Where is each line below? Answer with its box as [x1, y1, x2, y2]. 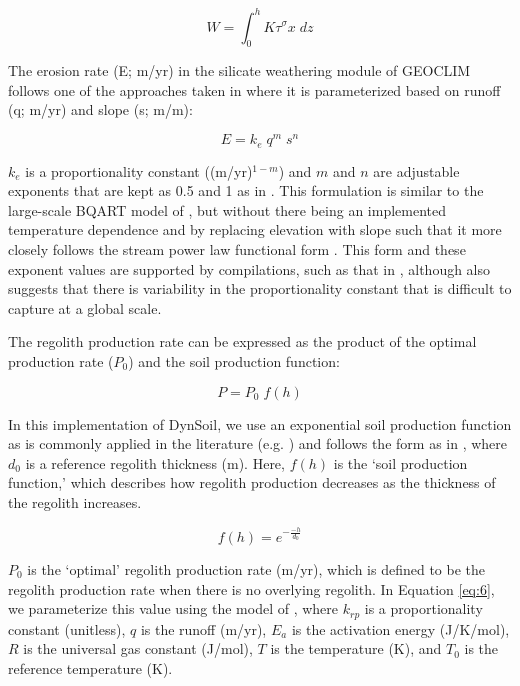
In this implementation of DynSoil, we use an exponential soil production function [8, 413, 512, 434]
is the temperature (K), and [270, 638, 442, 659]
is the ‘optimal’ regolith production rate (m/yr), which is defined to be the [27, 558, 486, 579]
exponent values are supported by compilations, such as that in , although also [8, 258, 491, 279]
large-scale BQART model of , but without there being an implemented [8, 199, 447, 220]
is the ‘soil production [333, 452, 468, 473]
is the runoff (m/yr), [140, 618, 267, 639]
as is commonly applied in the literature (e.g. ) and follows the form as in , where [8, 433, 508, 454]
